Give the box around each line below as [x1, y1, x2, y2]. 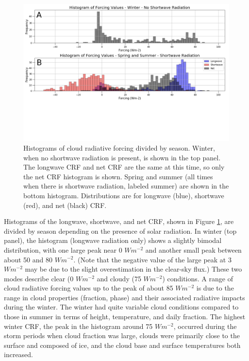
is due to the [196, 283, 234, 293]
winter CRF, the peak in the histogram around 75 [4, 321, 153, 331]
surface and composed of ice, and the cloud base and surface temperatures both [4, 340, 241, 350]
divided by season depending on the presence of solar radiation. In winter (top [4, 225, 237, 236]
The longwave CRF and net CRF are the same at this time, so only [23, 162, 225, 172]
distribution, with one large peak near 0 [4, 244, 122, 255]
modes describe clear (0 [4, 273, 74, 283]
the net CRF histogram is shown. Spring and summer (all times [23, 171, 213, 181]
